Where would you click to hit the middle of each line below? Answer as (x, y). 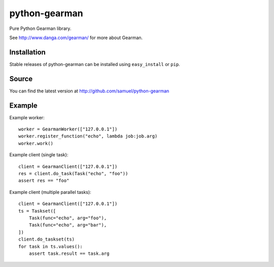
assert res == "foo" (44, 181)
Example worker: (27, 117)
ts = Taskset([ (37, 211)
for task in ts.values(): (51, 246)
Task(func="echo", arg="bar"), (68, 225)
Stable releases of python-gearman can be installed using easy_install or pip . (95, 64)
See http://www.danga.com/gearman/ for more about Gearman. (76, 38)
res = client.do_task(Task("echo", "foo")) (73, 173)
